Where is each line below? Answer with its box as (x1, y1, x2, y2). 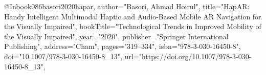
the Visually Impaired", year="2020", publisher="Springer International (4, 31, 229, 41)
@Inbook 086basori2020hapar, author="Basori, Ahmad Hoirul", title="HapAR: (4, 1, 250, 11)
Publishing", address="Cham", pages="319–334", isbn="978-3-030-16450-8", (4, 41, 241, 52)
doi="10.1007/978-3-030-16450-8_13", (4, 51, 122, 61)
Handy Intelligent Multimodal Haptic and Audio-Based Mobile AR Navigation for (4, 11, 261, 21)
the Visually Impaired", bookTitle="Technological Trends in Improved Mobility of (4, 21, 261, 32)
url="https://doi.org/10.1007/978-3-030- (124, 51, 252, 61)
